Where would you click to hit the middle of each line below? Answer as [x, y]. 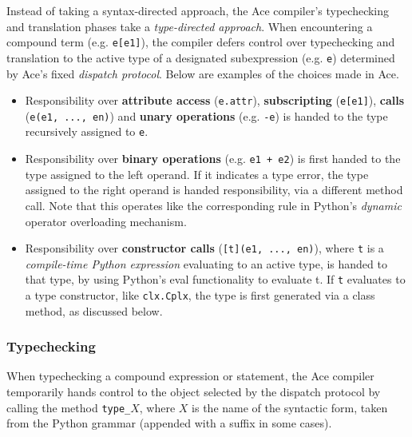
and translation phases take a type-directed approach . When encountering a [190, 26]
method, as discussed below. [94, 310]
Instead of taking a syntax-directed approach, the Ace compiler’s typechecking [198, 10]
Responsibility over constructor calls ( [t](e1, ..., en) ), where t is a [204, 248]
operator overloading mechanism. [106, 221]
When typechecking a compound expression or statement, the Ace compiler [190, 376]
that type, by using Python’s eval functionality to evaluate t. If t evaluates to [215, 279]
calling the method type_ [69, 407]
